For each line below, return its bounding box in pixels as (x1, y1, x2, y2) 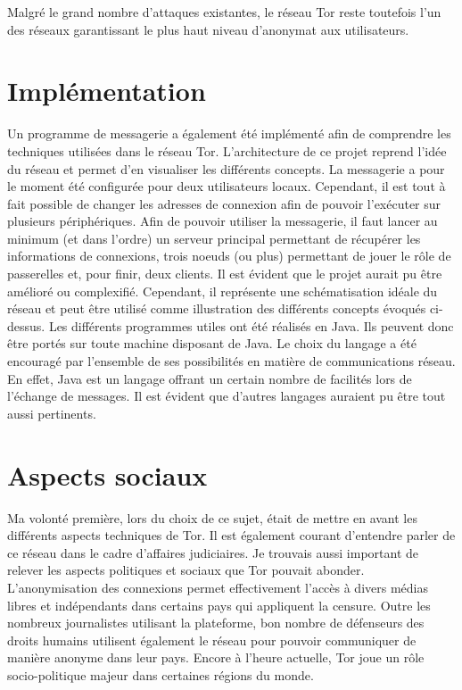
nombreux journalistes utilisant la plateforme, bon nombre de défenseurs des (7, 613, 425, 632)
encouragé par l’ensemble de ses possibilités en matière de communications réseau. (7, 352, 456, 370)
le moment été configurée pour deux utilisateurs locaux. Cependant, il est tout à (7, 177, 446, 195)
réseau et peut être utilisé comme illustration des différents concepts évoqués (7, 299, 426, 318)
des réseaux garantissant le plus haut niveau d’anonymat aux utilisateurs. (7, 20, 409, 38)
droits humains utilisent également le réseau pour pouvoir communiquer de (7, 630, 417, 649)
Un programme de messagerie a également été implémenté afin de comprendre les (7, 124, 451, 143)
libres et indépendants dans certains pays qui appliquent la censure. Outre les (7, 595, 431, 614)
